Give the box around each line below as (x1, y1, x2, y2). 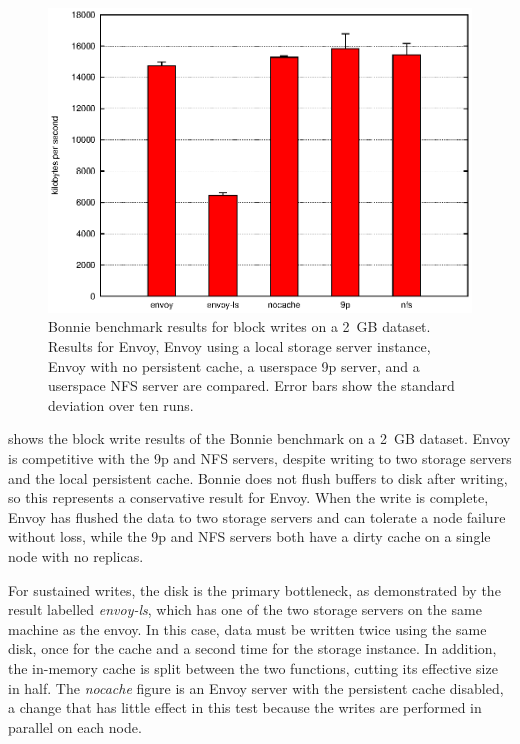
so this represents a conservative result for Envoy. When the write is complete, (8, 487, 489, 508)
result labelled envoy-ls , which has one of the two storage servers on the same (8, 599, 482, 620)
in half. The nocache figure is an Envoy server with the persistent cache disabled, (8, 677, 504, 698)
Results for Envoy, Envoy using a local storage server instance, (48, 336, 431, 357)
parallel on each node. (8, 716, 142, 737)
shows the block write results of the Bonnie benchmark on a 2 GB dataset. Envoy (8, 428, 511, 449)
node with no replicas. (8, 545, 144, 566)
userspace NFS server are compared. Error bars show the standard (48, 375, 455, 396)
